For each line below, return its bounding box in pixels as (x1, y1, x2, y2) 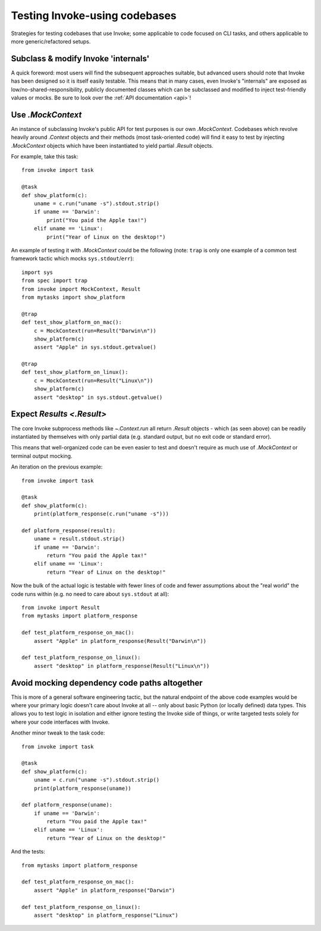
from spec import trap (21, 277, 88, 284)
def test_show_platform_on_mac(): (21, 319, 122, 326)
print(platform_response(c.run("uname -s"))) (33, 511, 169, 517)
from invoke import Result (21, 604, 100, 611)
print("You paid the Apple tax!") (46, 217, 147, 223)
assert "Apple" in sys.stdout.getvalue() (33, 344, 157, 351)
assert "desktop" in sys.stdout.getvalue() (33, 393, 163, 401)
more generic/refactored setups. (11, 38, 91, 45)
